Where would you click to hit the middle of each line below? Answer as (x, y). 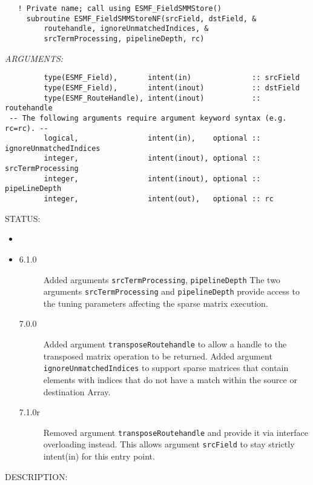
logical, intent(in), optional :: (152, 139)
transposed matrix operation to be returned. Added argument (158, 356)
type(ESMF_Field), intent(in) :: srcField (172, 78)
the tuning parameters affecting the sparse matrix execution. (156, 303)
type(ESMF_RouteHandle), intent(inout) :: (152, 98)
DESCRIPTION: (36, 476)
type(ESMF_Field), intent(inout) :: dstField (172, 88)
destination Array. (77, 391)
